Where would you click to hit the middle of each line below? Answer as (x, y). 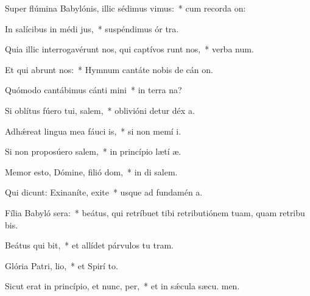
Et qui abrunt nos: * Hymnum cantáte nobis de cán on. (109, 69)
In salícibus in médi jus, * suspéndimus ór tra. (92, 28)
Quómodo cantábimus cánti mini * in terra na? (93, 90)
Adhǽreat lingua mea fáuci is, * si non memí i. (93, 131)
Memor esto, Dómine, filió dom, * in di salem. (91, 171)
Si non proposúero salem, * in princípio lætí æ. (93, 151)
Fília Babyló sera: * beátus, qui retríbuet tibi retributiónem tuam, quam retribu (155, 212)
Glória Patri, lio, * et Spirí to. (62, 265)
